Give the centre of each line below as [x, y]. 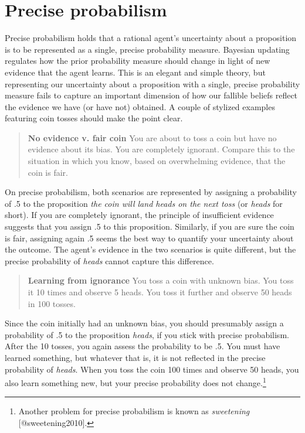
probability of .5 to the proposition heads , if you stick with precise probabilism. [147, 334]
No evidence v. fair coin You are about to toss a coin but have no [152, 137]
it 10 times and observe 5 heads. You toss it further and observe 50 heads [160, 292]
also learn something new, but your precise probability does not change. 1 [135, 382]
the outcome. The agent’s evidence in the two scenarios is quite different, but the [150, 249]
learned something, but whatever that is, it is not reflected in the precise [135, 357]
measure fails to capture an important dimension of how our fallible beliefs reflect [151, 95]
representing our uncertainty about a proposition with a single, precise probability [152, 83]
